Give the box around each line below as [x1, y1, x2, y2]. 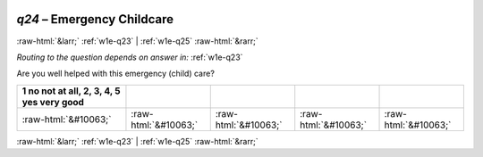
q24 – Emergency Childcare [16, 12, 174, 27]
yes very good [21, 95, 85, 108]
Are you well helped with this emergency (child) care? [16, 68, 215, 79]
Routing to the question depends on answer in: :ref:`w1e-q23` [16, 52, 243, 62]
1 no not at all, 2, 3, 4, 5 [21, 85, 121, 97]
